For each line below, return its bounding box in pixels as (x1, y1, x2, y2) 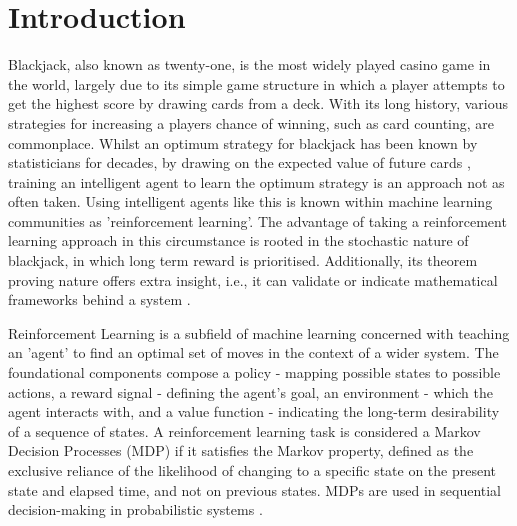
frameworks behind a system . (8, 289, 191, 310)
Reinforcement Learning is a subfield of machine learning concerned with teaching (8, 322, 510, 343)
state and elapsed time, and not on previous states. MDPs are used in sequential (8, 479, 502, 500)
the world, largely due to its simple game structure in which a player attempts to (8, 73, 505, 94)
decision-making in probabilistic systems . (8, 499, 263, 520)
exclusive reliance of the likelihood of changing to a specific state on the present (8, 460, 497, 480)
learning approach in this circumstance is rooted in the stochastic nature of (8, 230, 469, 251)
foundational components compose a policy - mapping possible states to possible (8, 362, 501, 383)
